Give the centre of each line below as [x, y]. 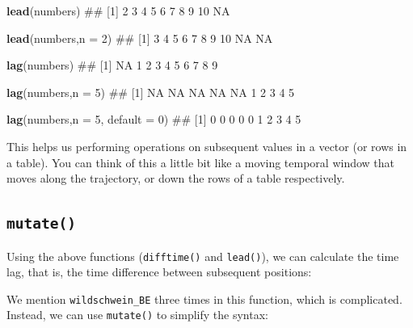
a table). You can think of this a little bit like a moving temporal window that [201, 162]
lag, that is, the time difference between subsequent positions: [159, 272]
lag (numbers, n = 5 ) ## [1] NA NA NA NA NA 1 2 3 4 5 [151, 92]
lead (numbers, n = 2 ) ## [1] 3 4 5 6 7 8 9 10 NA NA [140, 38]
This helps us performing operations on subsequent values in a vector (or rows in [207, 146]
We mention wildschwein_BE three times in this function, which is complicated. [204, 299]
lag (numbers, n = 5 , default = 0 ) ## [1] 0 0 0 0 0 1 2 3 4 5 [154, 119]
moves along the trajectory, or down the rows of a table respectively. [176, 178]
